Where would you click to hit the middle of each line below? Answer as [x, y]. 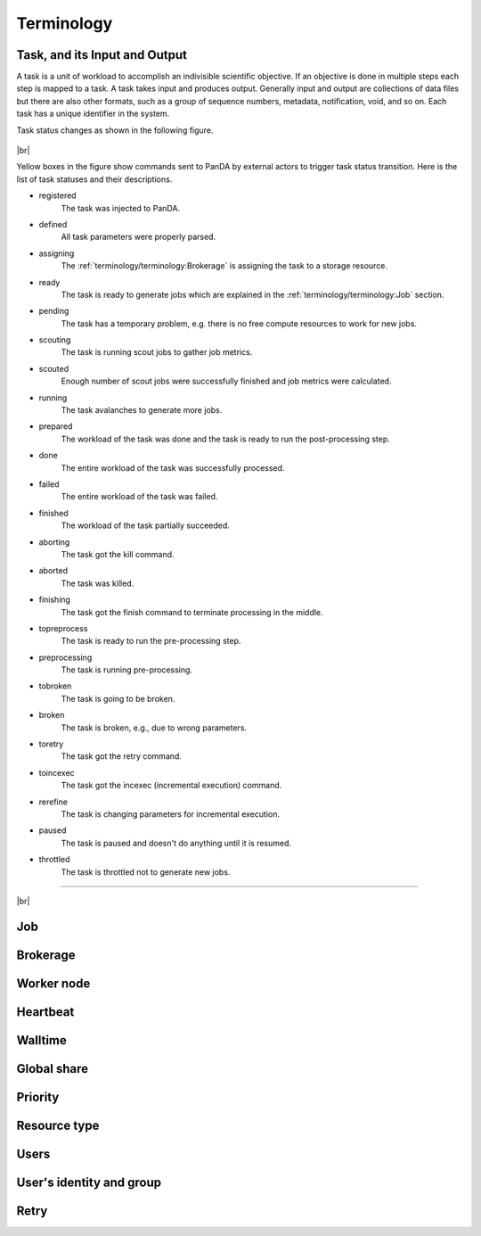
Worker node [53, 983]
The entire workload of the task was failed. [139, 497]
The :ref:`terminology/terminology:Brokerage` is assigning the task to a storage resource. [224, 266]
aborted [53, 571]
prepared [56, 426]
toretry [51, 744]
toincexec [57, 772]
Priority [38, 1097]
